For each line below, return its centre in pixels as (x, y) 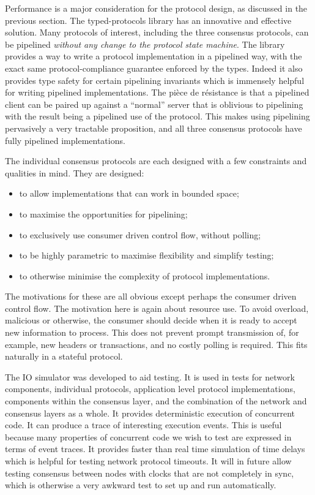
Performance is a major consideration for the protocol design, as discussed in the (156, 8)
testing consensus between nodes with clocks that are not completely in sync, (150, 473)
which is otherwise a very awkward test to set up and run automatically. (141, 485)
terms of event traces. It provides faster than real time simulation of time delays (155, 449)
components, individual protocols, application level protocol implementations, (150, 389)
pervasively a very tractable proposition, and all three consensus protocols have (154, 128)
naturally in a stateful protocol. (64, 356)
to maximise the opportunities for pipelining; (103, 213)
